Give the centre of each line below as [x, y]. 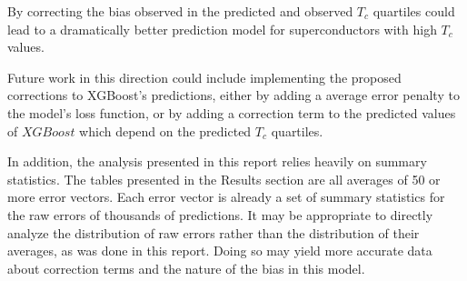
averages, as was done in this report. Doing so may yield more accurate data [220, 251]
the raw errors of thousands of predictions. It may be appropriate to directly [220, 214]
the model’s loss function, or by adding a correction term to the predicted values [232, 112]
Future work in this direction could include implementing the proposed [204, 77]
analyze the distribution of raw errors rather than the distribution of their [214, 232]
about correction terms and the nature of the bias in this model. [186, 268]
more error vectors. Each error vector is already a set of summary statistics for [226, 197]
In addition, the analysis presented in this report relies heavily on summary [217, 161]
